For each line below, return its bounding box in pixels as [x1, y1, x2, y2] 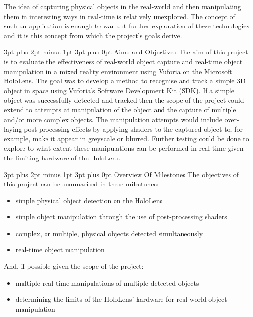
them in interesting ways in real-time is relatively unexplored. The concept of [4, 11, 235, 21]
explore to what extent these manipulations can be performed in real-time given [4, 143, 244, 153]
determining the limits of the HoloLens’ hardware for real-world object [15, 294, 227, 304]
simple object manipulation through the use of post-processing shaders [15, 211, 227, 222]
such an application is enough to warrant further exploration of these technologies [4, 21, 250, 31]
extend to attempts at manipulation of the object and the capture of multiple [4, 104, 236, 114]
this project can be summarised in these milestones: [4, 179, 159, 189]
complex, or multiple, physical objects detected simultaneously [15, 228, 203, 238]
